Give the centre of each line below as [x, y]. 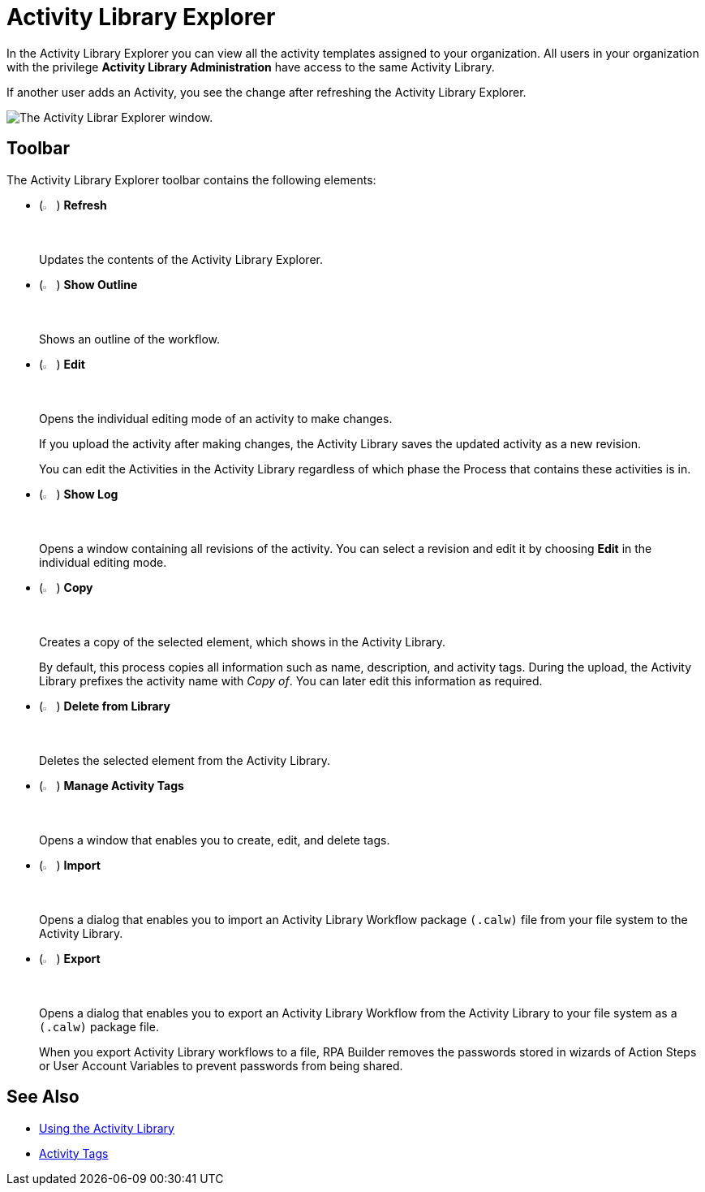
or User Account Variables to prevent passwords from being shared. [221, 1065]
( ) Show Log [79, 494]
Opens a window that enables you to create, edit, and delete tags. [215, 840]
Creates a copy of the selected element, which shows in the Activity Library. [243, 641]
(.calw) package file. [99, 1026]
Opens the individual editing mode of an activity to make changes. [216, 418]
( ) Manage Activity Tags [112, 785]
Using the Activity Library [107, 1128]
